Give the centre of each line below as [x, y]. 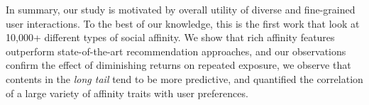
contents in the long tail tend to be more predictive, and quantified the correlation [184, 78]
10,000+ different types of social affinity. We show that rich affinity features [170, 37]
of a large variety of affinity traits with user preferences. [127, 93]
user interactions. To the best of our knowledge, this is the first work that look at [183, 23]
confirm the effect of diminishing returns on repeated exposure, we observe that [178, 65]
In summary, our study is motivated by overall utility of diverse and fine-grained [181, 9]
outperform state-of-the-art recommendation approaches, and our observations [176, 51]
